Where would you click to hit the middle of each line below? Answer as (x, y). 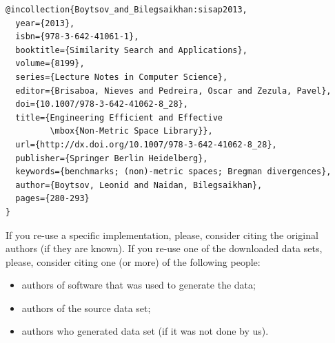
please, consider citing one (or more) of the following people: (133, 261)
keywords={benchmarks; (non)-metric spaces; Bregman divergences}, (173, 172)
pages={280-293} (52, 199)
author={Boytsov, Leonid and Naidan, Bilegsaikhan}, (139, 185)
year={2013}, (45, 23)
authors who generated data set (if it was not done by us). (145, 331)
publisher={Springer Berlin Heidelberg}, (112, 158)
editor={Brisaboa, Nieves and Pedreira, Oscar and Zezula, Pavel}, (173, 91)
